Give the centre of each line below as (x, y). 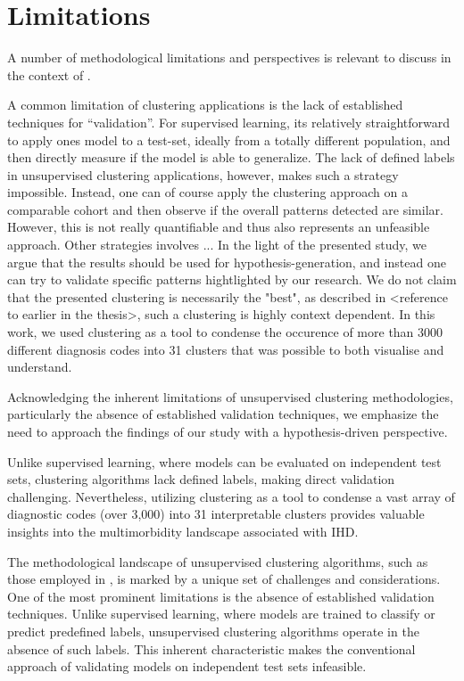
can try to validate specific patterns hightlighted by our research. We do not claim (232, 279)
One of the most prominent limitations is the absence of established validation (221, 596)
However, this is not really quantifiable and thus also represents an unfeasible (219, 227)
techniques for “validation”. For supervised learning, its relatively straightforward (229, 122)
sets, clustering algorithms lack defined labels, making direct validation (201, 479)
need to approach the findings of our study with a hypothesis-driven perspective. (228, 431)
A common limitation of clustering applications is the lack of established (205, 105)
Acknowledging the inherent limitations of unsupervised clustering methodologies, (230, 396)
